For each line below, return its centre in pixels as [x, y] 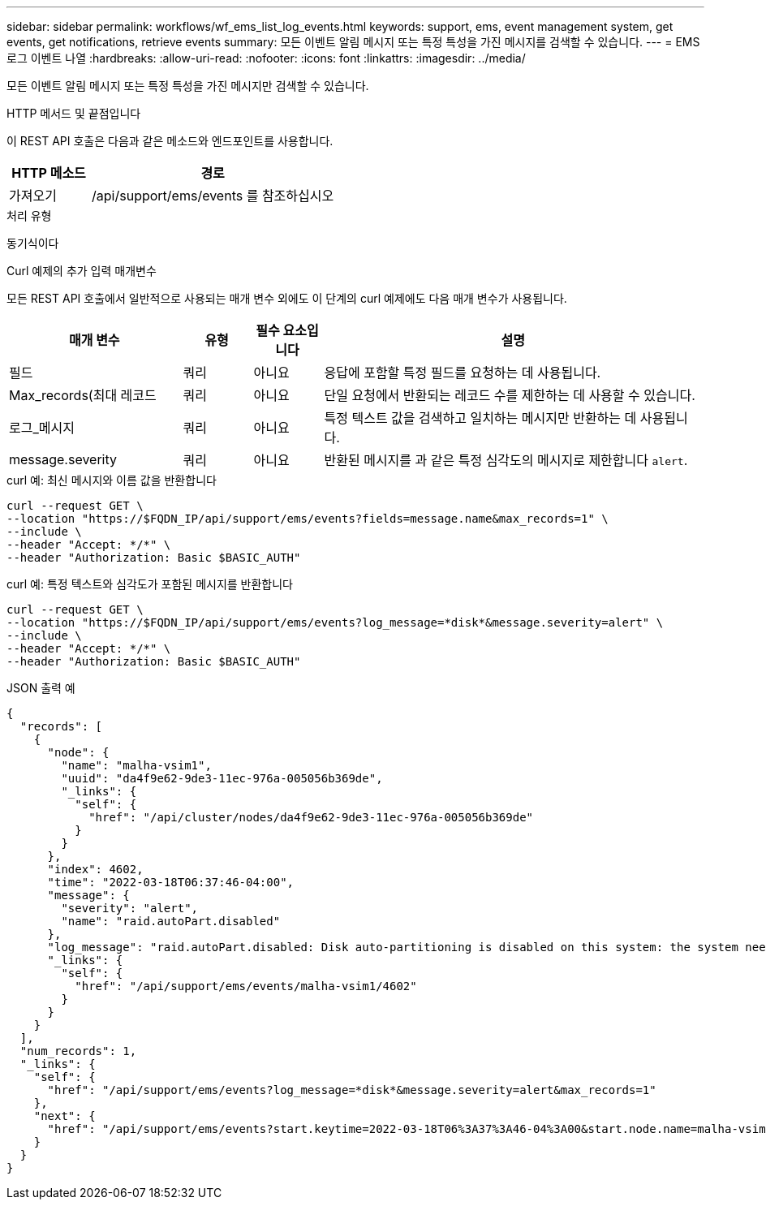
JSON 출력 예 [41, 688]
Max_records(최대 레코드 [83, 395]
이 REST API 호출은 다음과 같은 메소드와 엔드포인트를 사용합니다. [170, 141]
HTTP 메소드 [49, 173]
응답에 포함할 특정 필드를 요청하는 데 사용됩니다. [463, 373]
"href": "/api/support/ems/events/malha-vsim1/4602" [246, 986]
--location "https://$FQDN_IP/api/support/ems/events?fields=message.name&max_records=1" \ [308, 519]
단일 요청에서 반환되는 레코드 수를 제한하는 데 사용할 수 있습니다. [510, 395]
